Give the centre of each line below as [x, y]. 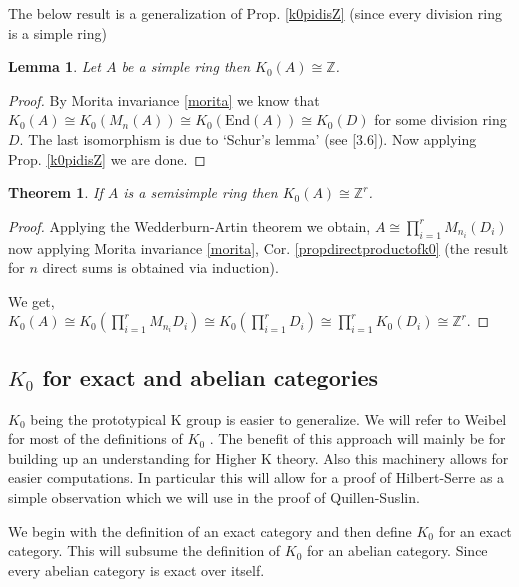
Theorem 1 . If [55, 192]
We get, [31, 300]
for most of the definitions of [95, 438]
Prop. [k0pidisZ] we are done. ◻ [107, 158]
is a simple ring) [57, 32]
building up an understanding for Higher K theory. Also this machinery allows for [258, 457]
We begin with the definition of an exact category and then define [210, 530]
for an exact [475, 530]
